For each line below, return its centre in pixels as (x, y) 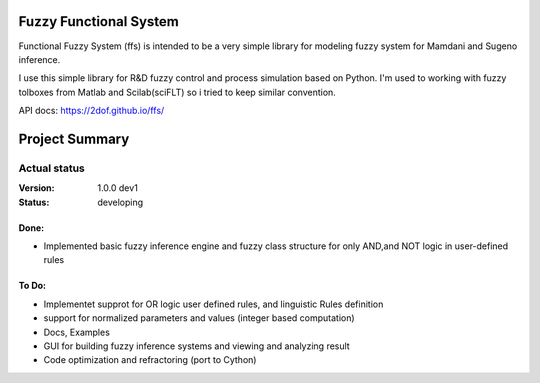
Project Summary (74, 138)
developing (120, 202)
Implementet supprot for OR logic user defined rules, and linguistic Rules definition (213, 304)
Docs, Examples (76, 332)
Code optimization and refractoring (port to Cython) (150, 360)
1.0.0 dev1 (118, 188)
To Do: (32, 286)
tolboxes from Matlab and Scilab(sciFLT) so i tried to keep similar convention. (177, 92)
